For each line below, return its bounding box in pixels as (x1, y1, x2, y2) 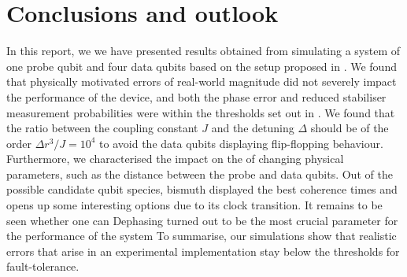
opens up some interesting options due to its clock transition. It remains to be (6, 197, 383, 213)
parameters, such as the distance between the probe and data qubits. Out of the (6, 165, 393, 182)
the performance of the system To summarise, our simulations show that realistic (6, 227, 397, 244)
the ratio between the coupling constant (6, 120, 198, 136)
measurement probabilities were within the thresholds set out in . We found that (6, 104, 395, 120)
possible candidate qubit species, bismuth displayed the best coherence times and (6, 181, 398, 198)
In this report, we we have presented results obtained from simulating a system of (6, 42, 401, 59)
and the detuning (211, 120, 294, 136)
